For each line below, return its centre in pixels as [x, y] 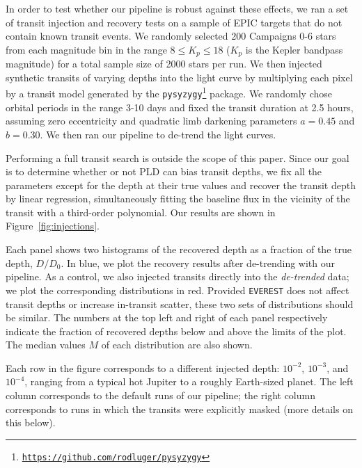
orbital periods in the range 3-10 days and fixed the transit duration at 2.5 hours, [180, 107]
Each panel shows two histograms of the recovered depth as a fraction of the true [179, 249]
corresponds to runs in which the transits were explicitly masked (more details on [179, 409]
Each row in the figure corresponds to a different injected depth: [143, 368]
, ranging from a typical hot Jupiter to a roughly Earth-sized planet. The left [189, 381]
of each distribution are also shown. [177, 345]
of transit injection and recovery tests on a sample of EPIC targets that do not [174, 22]
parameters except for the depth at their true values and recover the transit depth [181, 185]
